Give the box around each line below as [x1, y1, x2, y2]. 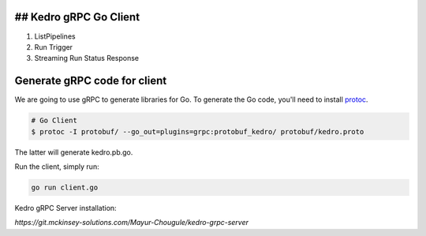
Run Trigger [34, 42, 73, 51]
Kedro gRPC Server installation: [14, 203, 118, 212]
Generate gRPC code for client [14, 74, 167, 88]
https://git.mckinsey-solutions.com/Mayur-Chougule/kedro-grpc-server [14, 218, 248, 227]
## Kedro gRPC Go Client [14, 10, 140, 24]
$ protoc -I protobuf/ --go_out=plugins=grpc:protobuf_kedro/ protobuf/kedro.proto [31, 127, 364, 136]
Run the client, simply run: [14, 162, 99, 171]
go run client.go [31, 182, 99, 192]
